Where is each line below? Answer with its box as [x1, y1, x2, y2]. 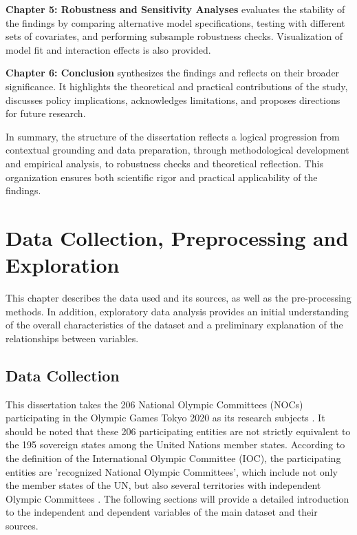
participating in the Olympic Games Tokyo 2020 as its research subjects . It [6, 410, 325, 425]
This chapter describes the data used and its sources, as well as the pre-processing [6, 291, 351, 305]
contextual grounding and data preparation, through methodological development [6, 143, 349, 157]
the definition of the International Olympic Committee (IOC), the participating [6, 450, 341, 465]
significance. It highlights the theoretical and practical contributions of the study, [6, 78, 348, 93]
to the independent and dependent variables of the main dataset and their [6, 505, 318, 519]
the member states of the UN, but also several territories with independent [6, 478, 321, 492]
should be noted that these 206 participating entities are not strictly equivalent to [6, 423, 351, 438]
